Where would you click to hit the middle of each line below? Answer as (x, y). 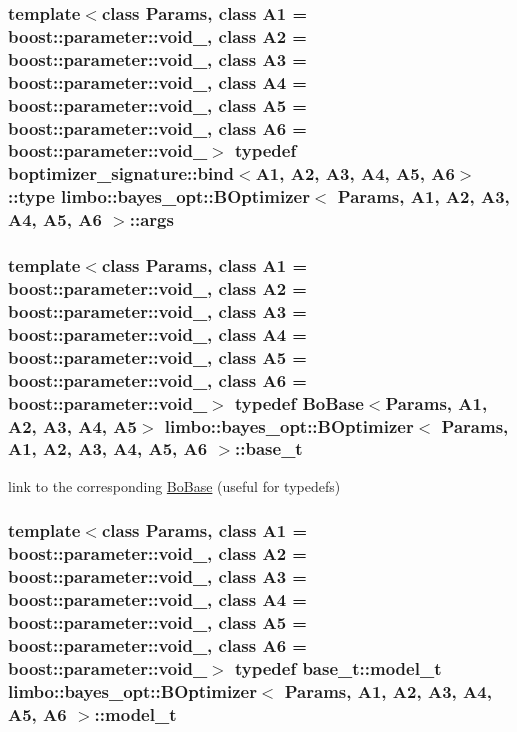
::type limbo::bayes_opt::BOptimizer (159, 196)
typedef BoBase (299, 402)
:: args (151, 219)
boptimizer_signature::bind (121, 173)
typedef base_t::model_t (338, 667)
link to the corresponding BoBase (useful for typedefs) (174, 485)
